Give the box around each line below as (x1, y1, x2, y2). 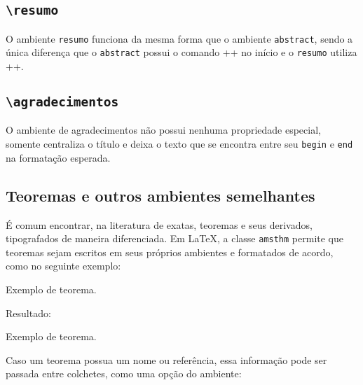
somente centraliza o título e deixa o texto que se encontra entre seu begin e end (6, 136, 353, 151)
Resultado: (6, 305, 51, 320)
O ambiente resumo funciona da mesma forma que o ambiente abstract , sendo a (6, 31, 353, 45)
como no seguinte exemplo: (6, 258, 121, 273)
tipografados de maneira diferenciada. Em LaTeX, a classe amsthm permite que (6, 231, 343, 246)
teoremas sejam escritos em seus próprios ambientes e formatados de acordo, (6, 244, 334, 259)
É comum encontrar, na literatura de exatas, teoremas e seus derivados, (6, 217, 313, 232)
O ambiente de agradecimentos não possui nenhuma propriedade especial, (6, 122, 321, 137)
